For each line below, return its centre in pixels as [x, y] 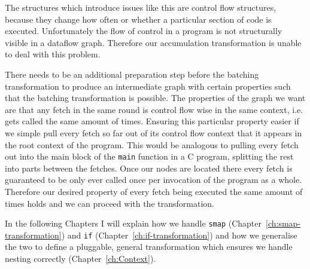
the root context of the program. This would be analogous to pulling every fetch [152, 144]
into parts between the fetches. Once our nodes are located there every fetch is [149, 168]
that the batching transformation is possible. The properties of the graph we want [155, 98]
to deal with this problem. [53, 54]
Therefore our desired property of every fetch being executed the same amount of [154, 191]
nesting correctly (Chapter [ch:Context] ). [80, 259]
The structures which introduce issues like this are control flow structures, [141, 7]
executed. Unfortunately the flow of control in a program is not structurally [144, 31]
